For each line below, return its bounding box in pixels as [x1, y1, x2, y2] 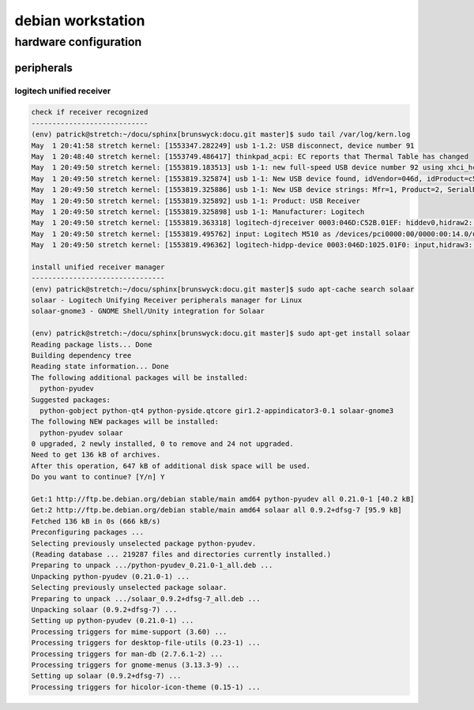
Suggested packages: [31, 395, 111, 404]
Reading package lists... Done [31, 340, 153, 349]
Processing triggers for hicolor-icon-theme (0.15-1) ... [31, 682, 261, 691]
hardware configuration [14, 35, 142, 49]
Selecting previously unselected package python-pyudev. [31, 539, 257, 548]
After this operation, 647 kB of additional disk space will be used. [31, 461, 311, 470]
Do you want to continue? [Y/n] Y [31, 472, 165, 482]
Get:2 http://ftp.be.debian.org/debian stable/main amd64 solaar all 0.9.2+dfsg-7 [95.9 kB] [31, 505, 402, 515]
